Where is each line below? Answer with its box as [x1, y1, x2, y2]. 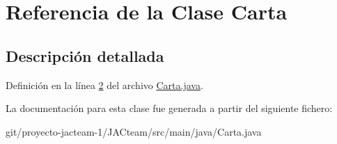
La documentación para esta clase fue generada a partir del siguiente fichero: [6, 101, 333, 115]
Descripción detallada [6, 45, 164, 66]
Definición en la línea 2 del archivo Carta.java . [6, 77, 203, 92]
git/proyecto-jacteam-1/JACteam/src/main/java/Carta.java [6, 124, 262, 138]
